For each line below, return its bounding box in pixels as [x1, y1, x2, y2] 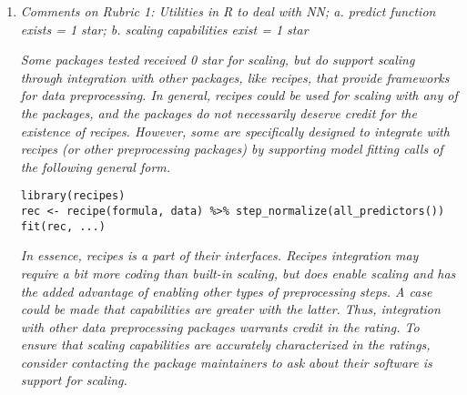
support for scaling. [20, 370, 127, 390]
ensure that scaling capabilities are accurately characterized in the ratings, [20, 335, 431, 354]
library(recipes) [20, 189, 126, 203]
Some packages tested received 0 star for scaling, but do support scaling [20, 50, 415, 69]
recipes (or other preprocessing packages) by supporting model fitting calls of [20, 139, 443, 158]
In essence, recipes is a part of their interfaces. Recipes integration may [20, 246, 419, 265]
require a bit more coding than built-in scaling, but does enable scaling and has [20, 263, 456, 282]
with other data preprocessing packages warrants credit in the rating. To [20, 317, 420, 336]
